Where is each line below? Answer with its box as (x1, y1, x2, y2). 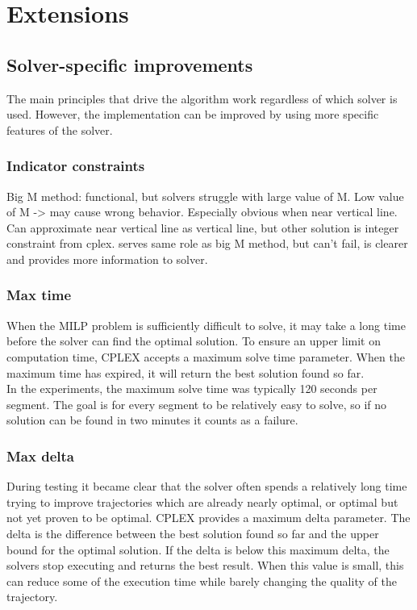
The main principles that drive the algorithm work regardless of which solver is (6, 90, 398, 107)
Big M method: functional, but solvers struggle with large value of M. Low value (6, 187, 404, 204)
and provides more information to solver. (6, 250, 208, 267)
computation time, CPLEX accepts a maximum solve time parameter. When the (6, 348, 405, 365)
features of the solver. (6, 121, 113, 138)
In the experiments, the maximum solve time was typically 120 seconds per (6, 380, 377, 397)
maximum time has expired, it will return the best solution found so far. (6, 364, 365, 381)
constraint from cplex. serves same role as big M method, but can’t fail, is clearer (6, 235, 408, 252)
